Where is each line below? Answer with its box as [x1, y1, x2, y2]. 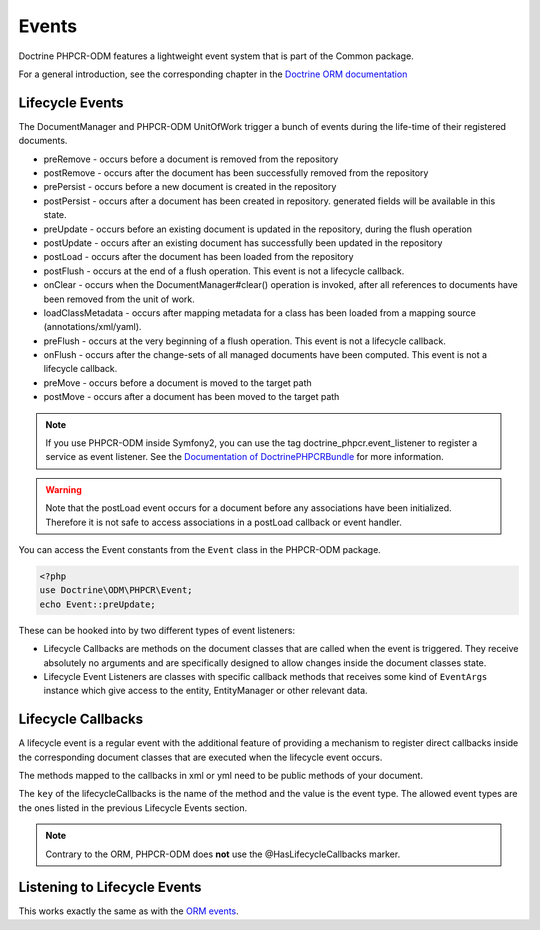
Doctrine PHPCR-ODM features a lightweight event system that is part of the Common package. [18, 50, 414, 62]
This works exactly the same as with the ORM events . [18, 905, 239, 917]
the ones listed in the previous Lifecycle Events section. [18, 801, 248, 814]
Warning [45, 483, 82, 495]
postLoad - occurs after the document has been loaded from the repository [43, 251, 354, 263]
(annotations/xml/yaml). [43, 321, 142, 333]
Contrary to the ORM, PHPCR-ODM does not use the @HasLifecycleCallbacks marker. [45, 848, 401, 860]
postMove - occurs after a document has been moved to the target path [43, 391, 340, 403]
